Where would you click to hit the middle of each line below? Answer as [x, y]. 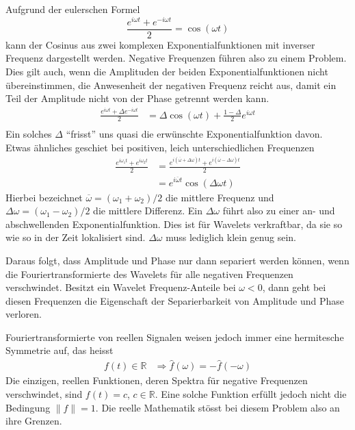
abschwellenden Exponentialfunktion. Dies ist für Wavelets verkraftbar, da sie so [174, 224]
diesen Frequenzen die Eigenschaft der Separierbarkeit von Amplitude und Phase [175, 300]
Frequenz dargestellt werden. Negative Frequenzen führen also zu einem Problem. [176, 58]
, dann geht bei [294, 287]
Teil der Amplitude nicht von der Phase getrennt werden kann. [137, 98]
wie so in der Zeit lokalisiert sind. [76, 237]
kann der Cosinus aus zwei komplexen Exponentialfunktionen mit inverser [160, 44]
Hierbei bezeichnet [44, 197]
